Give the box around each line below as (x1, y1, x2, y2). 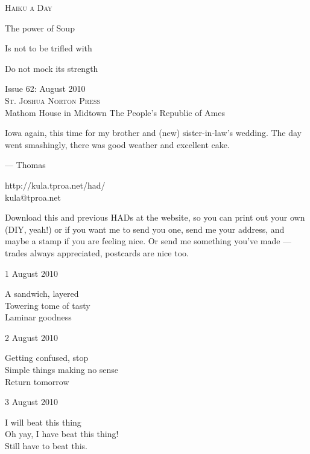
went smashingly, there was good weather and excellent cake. (5, 138, 230, 151)
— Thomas (5, 158, 46, 171)
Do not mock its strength (5, 62, 98, 74)
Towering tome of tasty (5, 299, 90, 311)
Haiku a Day (5, 1, 52, 13)
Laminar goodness (5, 311, 72, 323)
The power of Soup (5, 21, 75, 34)
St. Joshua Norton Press (5, 94, 101, 106)
